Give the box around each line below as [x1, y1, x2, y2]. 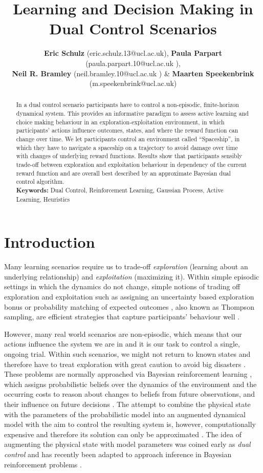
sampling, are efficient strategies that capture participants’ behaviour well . [4, 311, 240, 322]
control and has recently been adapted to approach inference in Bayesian [4, 448, 232, 459]
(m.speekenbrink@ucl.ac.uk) [89, 78, 177, 89]
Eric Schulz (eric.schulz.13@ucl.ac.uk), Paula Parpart [44, 48, 222, 58]
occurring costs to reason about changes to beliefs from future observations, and [4, 389, 255, 399]
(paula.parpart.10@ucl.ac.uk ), [85, 57, 181, 68]
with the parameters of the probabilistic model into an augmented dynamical [4, 408, 246, 419]
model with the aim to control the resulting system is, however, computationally [4, 419, 256, 429]
